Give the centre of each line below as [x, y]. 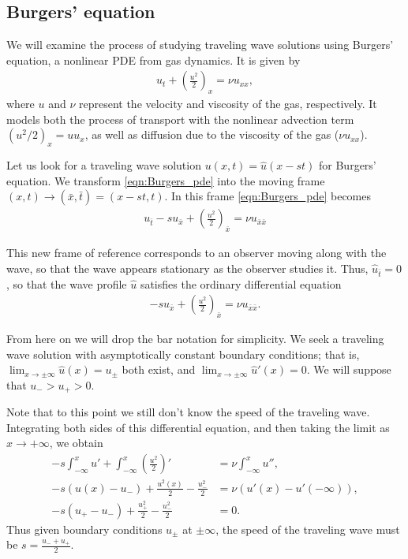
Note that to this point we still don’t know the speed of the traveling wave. [188, 412]
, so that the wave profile [67, 283]
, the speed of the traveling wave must [308, 529]
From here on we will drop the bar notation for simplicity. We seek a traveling [195, 338]
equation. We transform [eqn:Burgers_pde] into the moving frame [166, 180]
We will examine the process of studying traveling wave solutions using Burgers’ [200, 45]
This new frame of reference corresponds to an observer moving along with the [197, 253]
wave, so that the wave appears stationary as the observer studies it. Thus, [187, 268]
